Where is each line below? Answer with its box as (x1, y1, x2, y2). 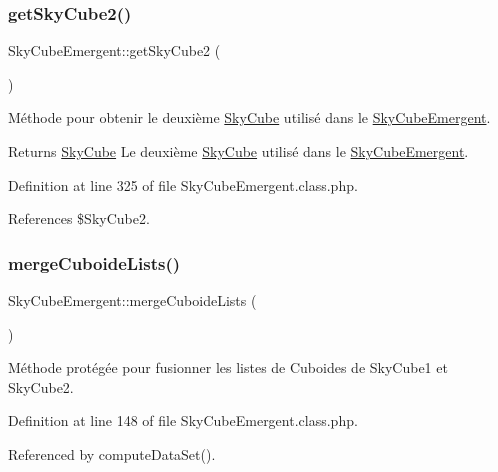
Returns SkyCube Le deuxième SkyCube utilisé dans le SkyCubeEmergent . (8, 141, 469, 161)
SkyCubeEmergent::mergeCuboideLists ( (8, 290, 257, 310)
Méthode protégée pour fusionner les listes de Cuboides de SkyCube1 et (8, 357, 448, 378)
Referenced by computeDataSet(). (8, 443, 216, 464)
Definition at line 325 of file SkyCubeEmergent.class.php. (8, 174, 358, 195)
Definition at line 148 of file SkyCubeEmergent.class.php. (8, 410, 358, 431)
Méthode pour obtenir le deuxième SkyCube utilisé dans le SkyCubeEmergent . (8, 107, 491, 128)
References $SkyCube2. (8, 208, 150, 229)
